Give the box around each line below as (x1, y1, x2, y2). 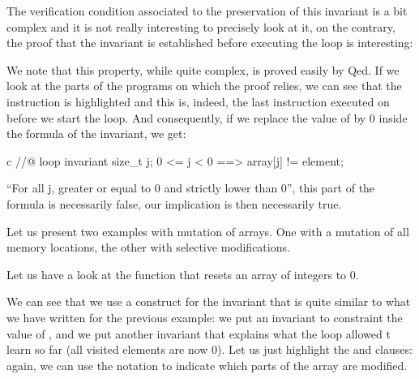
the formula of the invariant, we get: (6, 125, 186, 142)
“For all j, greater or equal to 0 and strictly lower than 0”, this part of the (6, 179, 375, 196)
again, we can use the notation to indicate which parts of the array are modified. (6, 356, 408, 373)
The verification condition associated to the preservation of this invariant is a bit (6, 2, 408, 19)
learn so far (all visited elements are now (6, 341, 208, 358)
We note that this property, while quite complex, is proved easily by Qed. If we (6, 61, 400, 78)
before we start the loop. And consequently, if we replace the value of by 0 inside (6, 109, 408, 126)
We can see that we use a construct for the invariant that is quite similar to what (6, 293, 411, 310)
